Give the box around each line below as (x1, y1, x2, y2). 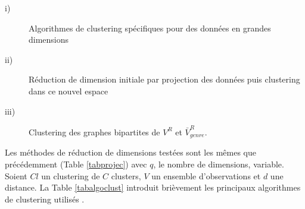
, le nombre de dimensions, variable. (153, 157, 284, 170)
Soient (5, 169, 27, 182)
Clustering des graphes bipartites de (29, 125, 160, 138)
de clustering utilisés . (5, 192, 85, 205)
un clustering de (41, 169, 100, 182)
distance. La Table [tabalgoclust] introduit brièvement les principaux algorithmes (5, 181, 301, 194)
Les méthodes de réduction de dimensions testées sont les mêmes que (5, 146, 256, 159)
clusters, (111, 169, 141, 182)
